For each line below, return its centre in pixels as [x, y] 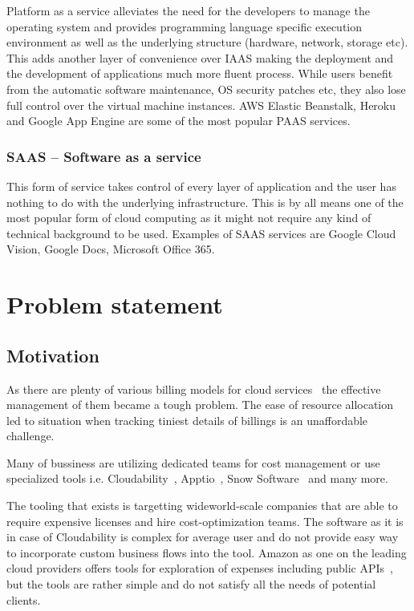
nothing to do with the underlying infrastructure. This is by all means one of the [205, 202]
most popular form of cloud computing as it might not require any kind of [189, 218]
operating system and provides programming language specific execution [185, 26]
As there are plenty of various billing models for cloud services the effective [194, 388]
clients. [24, 599]
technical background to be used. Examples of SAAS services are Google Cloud [201, 233]
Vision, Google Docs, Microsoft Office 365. [111, 249]
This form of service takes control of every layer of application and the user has [201, 186]
